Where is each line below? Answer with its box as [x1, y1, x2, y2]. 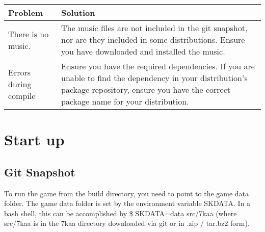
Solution [61, 7, 95, 18]
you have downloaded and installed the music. [61, 45, 225, 57]
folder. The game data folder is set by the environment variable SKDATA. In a [4, 198, 251, 209]
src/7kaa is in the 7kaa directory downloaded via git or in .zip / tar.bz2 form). [4, 218, 250, 228]
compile [8, 89, 36, 101]
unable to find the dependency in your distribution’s [61, 72, 248, 84]
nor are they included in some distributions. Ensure [61, 34, 245, 45]
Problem [8, 7, 43, 18]
